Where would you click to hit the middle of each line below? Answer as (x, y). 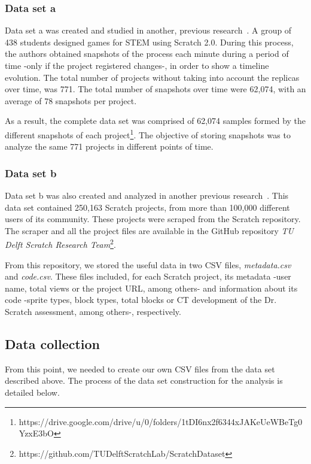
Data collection (53, 344)
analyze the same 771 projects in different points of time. (109, 146)
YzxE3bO (36, 433)
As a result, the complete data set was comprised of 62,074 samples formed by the (155, 121)
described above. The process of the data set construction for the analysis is (144, 380)
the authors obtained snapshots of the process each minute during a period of (147, 54)
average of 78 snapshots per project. (71, 100)
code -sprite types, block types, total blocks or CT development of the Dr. (141, 300)
